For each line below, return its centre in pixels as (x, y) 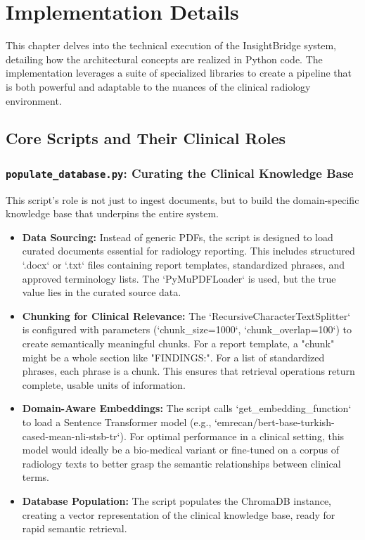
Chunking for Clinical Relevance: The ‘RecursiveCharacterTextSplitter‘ (186, 315)
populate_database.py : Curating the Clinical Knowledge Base (180, 173)
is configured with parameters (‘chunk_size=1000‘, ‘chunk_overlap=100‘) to (187, 329)
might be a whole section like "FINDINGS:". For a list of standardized (173, 357)
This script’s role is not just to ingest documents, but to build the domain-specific (182, 199)
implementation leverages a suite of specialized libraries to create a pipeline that (179, 73)
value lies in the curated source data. (102, 292)
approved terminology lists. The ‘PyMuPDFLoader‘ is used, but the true (179, 278)
